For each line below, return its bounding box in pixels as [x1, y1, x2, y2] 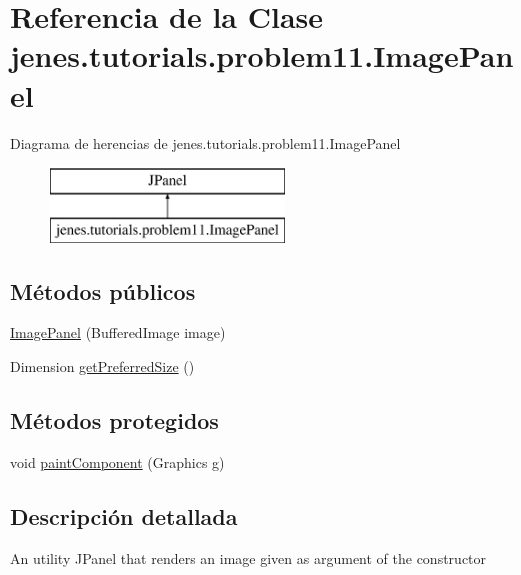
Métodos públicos [10, 275, 196, 306]
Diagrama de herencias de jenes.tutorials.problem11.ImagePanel [10, 132, 401, 153]
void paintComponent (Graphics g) [10, 451, 225, 472]
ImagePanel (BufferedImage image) [10, 322, 226, 343]
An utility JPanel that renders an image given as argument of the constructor [10, 547, 487, 568]
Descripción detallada [10, 500, 238, 531]
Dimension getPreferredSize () [10, 356, 195, 377]
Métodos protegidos [10, 405, 219, 436]
